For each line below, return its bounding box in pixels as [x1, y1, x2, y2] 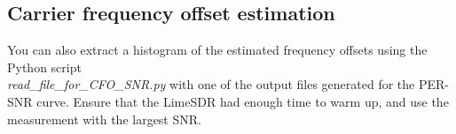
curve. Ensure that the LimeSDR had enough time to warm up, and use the [36, 92, 449, 110]
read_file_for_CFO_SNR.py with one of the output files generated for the [7, 75, 415, 93]
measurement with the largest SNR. [7, 109, 201, 128]
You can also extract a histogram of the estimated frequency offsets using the [7, 41, 428, 59]
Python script [7, 57, 82, 76]
